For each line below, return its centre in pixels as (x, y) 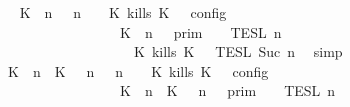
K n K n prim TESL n (227, 90)
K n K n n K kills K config (138, 70)
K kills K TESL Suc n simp (238, 51)
